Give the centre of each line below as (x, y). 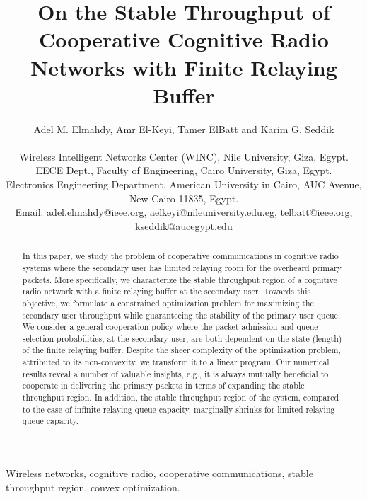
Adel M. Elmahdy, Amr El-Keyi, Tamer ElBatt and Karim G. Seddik (184, 128)
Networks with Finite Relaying (184, 67)
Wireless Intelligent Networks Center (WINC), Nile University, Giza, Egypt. (184, 156)
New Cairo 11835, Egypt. (184, 198)
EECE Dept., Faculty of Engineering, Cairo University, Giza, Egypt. (184, 170)
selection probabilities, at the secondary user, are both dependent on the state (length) (182, 338)
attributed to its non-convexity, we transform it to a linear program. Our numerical (176, 362)
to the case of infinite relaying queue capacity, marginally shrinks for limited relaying (179, 409)
